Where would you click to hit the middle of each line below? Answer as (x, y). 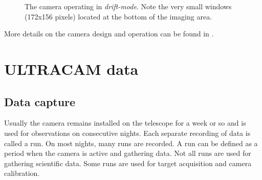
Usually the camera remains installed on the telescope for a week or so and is (125, 123)
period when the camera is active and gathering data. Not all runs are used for (128, 153)
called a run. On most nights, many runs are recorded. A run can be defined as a (131, 143)
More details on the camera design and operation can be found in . (109, 34)
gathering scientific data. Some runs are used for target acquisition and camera (128, 163)
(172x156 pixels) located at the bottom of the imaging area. (118, 16)
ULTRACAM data (71, 68)
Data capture (40, 101)
